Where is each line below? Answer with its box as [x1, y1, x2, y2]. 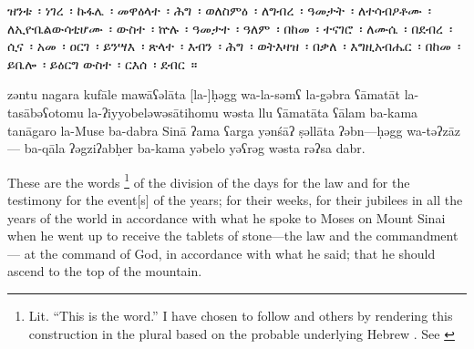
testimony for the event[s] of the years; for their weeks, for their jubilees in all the [7, 190, 463, 209]
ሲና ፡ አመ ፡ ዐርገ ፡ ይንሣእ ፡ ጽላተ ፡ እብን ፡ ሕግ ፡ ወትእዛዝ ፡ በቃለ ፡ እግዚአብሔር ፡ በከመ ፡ [7, 36, 461, 56]
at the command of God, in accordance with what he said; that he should [24, 243, 436, 262]
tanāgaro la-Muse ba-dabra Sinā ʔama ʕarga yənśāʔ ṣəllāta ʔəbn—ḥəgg [7, 120, 403, 139]
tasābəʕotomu [7, 102, 84, 121]
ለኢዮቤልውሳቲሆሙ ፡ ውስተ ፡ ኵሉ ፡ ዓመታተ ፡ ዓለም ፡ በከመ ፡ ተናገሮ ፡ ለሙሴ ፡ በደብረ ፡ [7, 18, 453, 37]
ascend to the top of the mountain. [7, 262, 202, 281]
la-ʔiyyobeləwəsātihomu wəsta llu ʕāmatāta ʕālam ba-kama [88, 102, 418, 121]
